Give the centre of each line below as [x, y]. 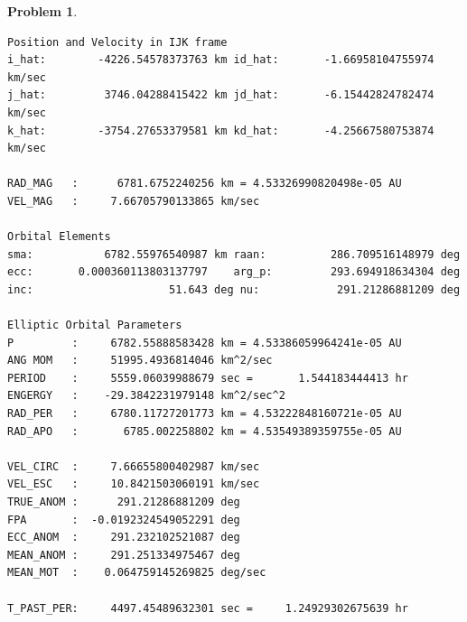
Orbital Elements [59, 237]
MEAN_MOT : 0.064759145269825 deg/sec [137, 573]
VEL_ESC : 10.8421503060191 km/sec [134, 484]
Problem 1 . [42, 11]
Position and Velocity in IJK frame [117, 42]
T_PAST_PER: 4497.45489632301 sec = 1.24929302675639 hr [208, 608]
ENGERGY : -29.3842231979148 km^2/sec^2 [146, 396]
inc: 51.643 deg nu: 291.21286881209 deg [234, 289]
